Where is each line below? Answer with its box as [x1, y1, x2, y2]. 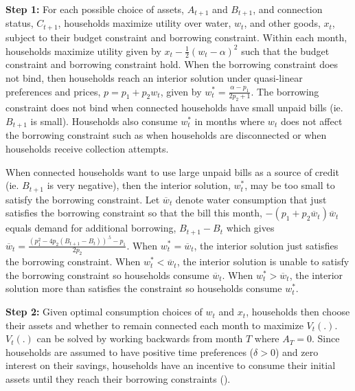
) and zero [275, 344, 319, 359]
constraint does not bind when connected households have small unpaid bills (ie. [5, 100, 343, 115]
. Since [311, 331, 340, 346]
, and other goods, [244, 16, 321, 30]
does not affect [280, 113, 343, 128]
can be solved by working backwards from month [36, 331, 243, 346]
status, [5, 16, 34, 30]
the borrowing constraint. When [5, 254, 141, 269]
